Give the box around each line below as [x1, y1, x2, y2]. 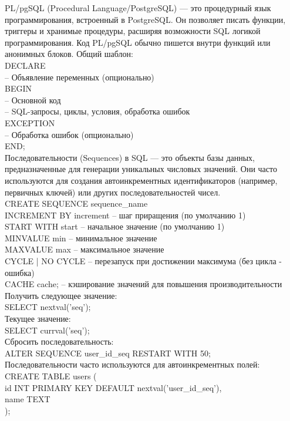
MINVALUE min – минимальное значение [5, 231, 157, 244]
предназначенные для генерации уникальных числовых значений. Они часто [5, 163, 277, 175]
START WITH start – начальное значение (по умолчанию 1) [5, 220, 225, 233]
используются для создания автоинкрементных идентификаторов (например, [5, 174, 278, 186]
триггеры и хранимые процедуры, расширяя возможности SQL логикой [5, 25, 261, 37]
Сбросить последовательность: [5, 335, 114, 348]
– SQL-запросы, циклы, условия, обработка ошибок [5, 105, 190, 117]
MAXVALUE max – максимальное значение [5, 243, 164, 255]
